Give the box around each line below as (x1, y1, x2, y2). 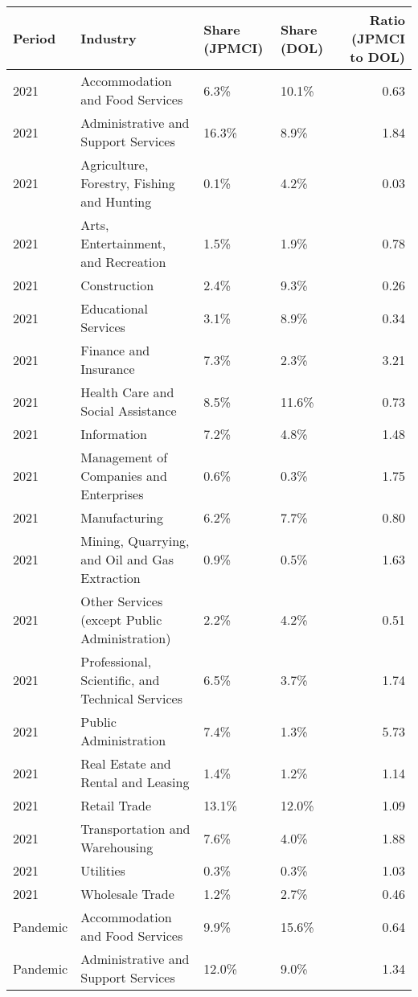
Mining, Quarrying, (80, 531, 190, 550)
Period (13, 29, 56, 47)
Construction (80, 276, 154, 294)
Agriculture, (80, 155, 149, 174)
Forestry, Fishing (80, 174, 175, 192)
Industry (80, 29, 137, 47)
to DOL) (350, 47, 405, 66)
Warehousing (80, 838, 154, 856)
